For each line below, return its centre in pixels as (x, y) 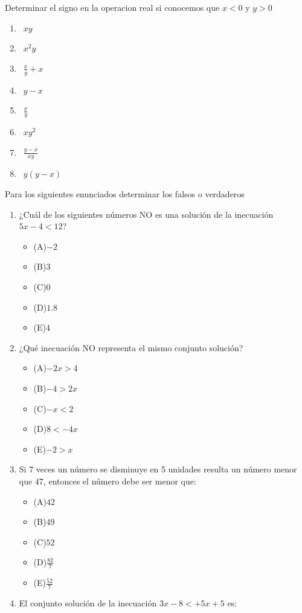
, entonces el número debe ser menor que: (120, 481)
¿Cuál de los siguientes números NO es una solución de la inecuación (146, 214)
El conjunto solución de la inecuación (88, 602)
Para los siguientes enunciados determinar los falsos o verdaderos (125, 194)
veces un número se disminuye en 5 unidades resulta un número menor (166, 469)
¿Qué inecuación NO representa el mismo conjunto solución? (131, 347)
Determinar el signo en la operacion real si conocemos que (112, 7)
